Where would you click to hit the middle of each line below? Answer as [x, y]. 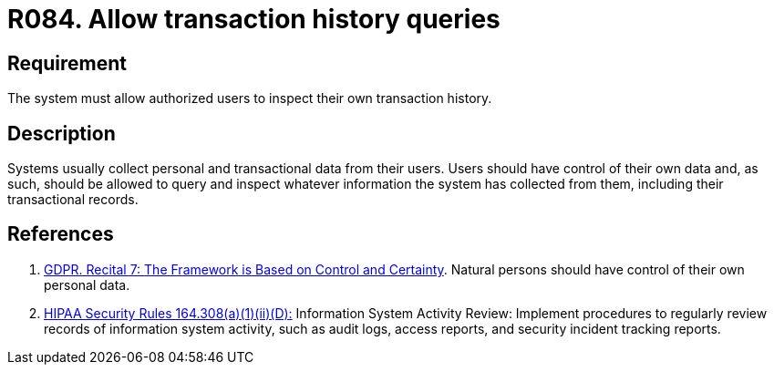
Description [62, 133]
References [61, 234]
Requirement [67, 63]
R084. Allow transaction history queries [254, 19]
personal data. [87, 284]
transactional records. [73, 200]
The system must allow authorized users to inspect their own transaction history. [250, 98]
